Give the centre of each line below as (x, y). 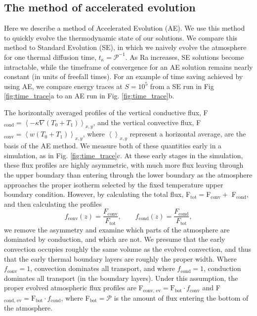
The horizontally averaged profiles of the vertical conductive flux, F (106, 112)
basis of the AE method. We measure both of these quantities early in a (113, 146)
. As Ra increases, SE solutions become (185, 57)
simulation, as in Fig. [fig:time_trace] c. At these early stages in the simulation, (124, 155)
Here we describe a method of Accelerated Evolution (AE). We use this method (125, 28)
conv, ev (152, 291)
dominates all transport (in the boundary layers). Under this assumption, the (121, 278)
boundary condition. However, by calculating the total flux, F (97, 194)
